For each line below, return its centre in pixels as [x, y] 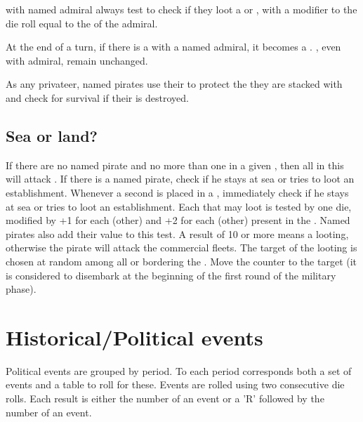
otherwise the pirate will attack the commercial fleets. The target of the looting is [181, 248]
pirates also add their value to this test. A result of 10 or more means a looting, [177, 233]
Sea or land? [52, 135]
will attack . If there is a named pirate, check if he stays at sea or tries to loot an [180, 179]
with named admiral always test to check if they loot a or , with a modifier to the [181, 9]
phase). [21, 289]
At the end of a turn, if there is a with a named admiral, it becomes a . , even [173, 47]
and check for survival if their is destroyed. [97, 97]
